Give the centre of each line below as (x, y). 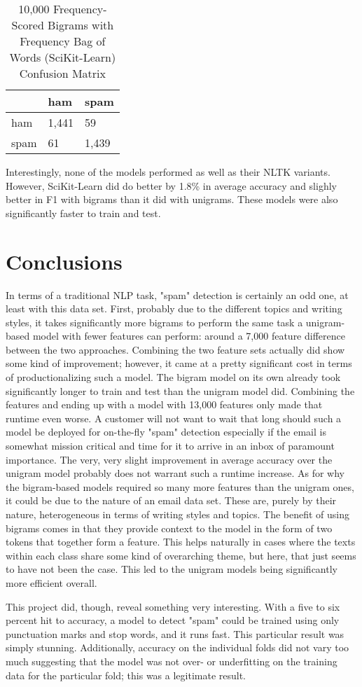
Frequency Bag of (63, 41)
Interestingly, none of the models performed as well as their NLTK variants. (168, 172)
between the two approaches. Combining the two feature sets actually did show (175, 349)
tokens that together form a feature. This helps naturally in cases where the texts (181, 542)
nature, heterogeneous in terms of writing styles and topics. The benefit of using (178, 514)
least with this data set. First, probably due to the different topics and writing (174, 308)
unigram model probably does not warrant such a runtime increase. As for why (175, 473)
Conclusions (64, 261)
